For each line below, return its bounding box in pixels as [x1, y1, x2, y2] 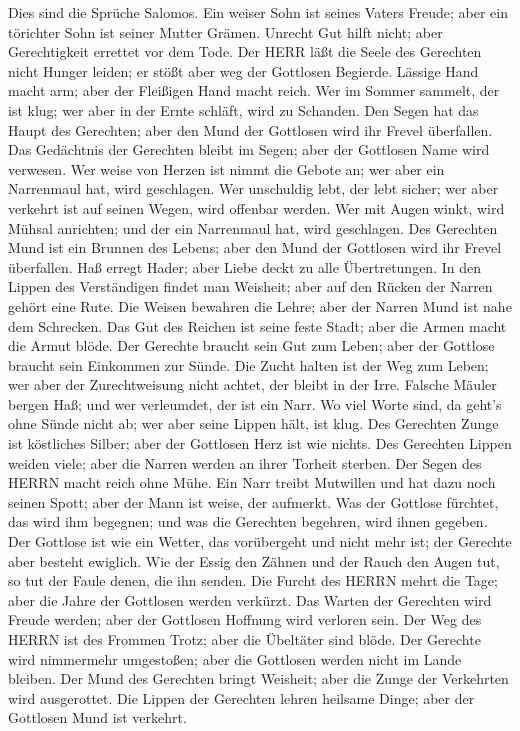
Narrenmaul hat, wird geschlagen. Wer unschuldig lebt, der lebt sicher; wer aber [8, 178, 499, 199]
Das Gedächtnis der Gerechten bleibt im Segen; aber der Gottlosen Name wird [8, 139, 490, 160]
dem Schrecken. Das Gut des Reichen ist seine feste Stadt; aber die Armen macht [8, 315, 507, 336]
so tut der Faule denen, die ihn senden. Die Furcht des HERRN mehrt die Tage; [8, 570, 498, 591]
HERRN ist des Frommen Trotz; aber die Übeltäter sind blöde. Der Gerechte [8, 629, 481, 649]
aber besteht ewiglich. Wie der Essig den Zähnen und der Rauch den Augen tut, [8, 550, 500, 571]
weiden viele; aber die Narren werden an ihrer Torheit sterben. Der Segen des [8, 452, 482, 473]
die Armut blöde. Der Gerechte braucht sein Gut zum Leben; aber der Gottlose [8, 335, 495, 356]
